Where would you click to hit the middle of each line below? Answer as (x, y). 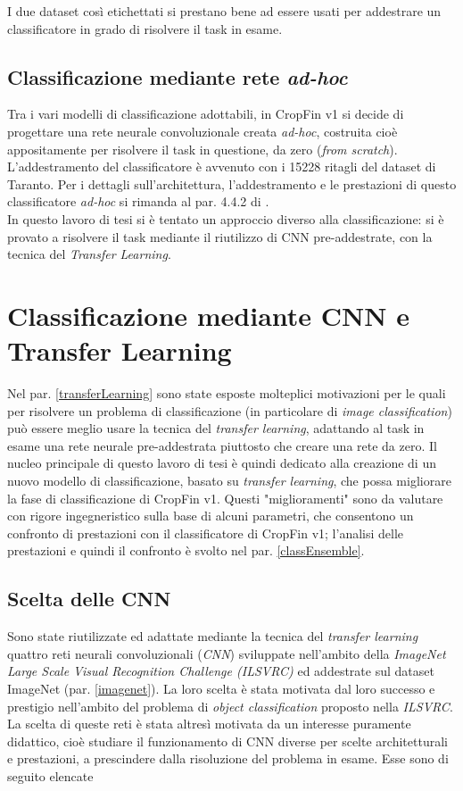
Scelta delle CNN (89, 599)
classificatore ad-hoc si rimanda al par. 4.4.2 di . (138, 201)
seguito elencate (50, 775)
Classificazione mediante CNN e (208, 315)
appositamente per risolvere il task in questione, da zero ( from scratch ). (203, 149)
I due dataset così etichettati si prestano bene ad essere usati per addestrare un (224, 11)
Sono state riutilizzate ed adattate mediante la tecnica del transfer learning (213, 636)
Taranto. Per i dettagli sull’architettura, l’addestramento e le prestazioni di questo (232, 183)
